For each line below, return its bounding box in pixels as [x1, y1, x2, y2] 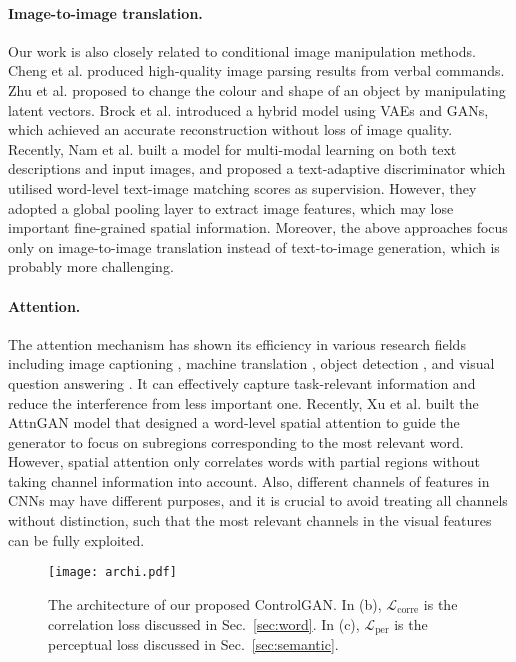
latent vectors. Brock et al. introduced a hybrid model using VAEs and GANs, [8, 99, 489, 120]
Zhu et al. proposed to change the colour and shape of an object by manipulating [8, 79, 506, 100]
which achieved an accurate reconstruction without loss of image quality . [8, 119, 453, 140]
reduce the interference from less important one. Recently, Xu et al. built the [8, 392, 479, 413]
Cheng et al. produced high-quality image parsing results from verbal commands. [8, 60, 505, 81]
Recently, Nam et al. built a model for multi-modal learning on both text [8, 138, 457, 159]
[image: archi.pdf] [48, 565, 177, 580]
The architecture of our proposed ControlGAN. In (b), [48, 593, 382, 614]
